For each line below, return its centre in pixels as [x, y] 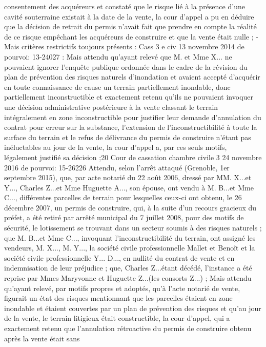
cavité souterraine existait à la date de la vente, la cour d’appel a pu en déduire [129, 16]
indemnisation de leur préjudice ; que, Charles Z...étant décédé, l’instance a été [128, 268]
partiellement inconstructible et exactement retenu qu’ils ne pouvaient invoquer [129, 97]
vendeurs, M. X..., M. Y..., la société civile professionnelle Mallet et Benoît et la [130, 248]
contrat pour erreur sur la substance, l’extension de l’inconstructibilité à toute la [131, 127]
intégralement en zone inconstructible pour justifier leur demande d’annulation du [133, 117]
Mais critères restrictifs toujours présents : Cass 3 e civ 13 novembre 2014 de [124, 46]
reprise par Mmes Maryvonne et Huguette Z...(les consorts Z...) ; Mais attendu [128, 278]
